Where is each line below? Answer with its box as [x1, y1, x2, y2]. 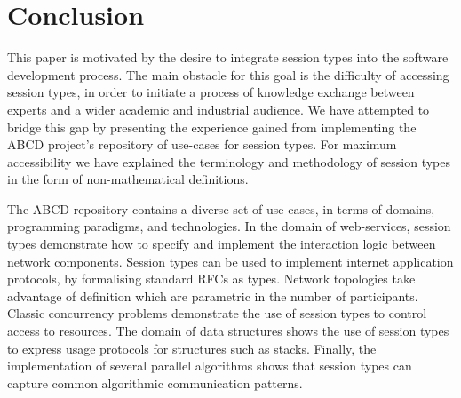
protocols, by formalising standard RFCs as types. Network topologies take [7, 269, 416, 288]
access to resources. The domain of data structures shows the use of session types [7, 322, 449, 340]
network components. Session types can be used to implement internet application [7, 251, 454, 270]
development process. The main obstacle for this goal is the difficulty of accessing [7, 65, 449, 84]
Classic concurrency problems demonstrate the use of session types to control [7, 304, 427, 322]
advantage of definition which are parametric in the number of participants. [7, 286, 418, 305]
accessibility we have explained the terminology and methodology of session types [7, 152, 451, 171]
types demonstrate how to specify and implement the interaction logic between [7, 235, 436, 253]
